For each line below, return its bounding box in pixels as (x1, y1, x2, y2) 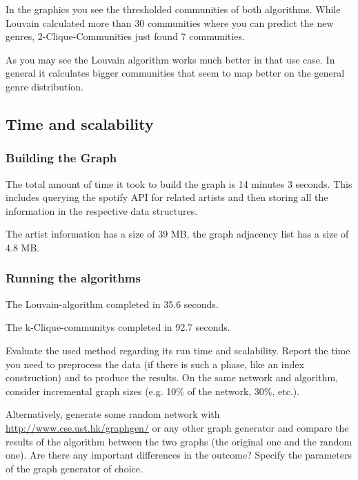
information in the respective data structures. (6, 203, 198, 218)
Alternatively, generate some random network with (6, 407, 220, 421)
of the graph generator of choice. (6, 461, 143, 475)
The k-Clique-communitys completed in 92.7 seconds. (6, 320, 230, 334)
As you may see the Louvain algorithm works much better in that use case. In (6, 52, 335, 66)
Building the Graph (6, 149, 117, 166)
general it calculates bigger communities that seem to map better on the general (6, 66, 345, 80)
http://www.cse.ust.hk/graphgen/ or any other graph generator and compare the (6, 420, 349, 434)
